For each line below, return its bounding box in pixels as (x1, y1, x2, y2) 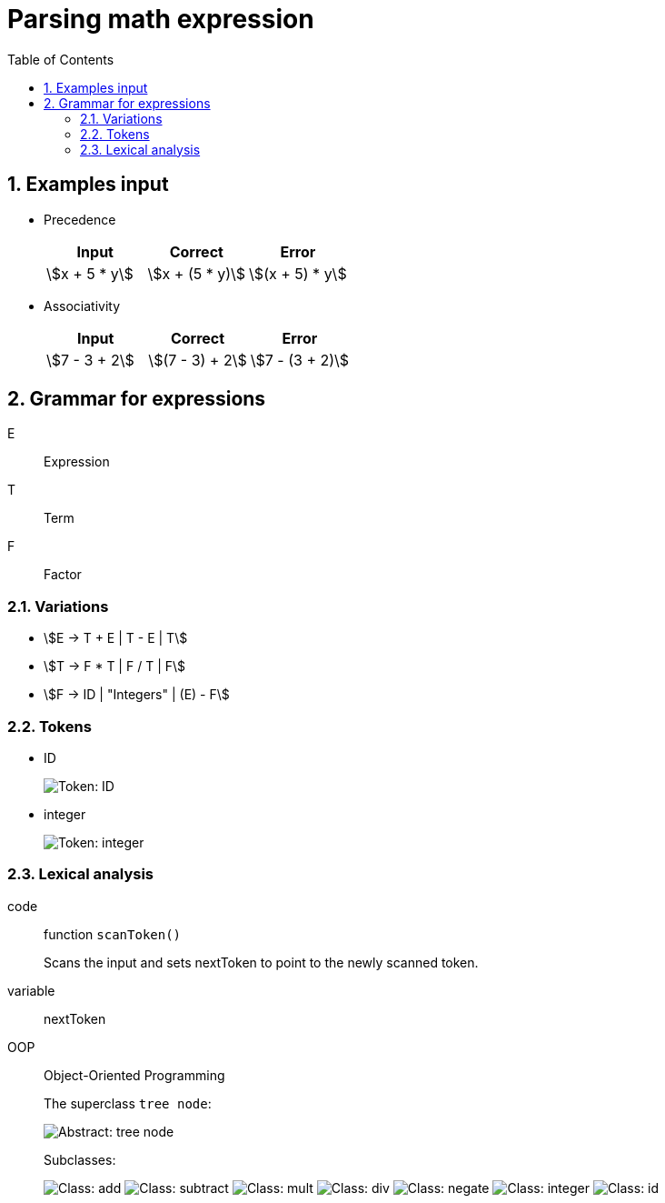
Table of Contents (7, 51, 114, 67)
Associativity (44, 297, 121, 314)
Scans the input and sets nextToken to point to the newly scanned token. (44, 954, 479, 970)
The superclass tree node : (44, 1095, 212, 1111)
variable (7, 982, 55, 998)
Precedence (44, 211, 116, 227)
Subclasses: (44, 1151, 116, 1168)
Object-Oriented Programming (44, 1067, 225, 1083)
